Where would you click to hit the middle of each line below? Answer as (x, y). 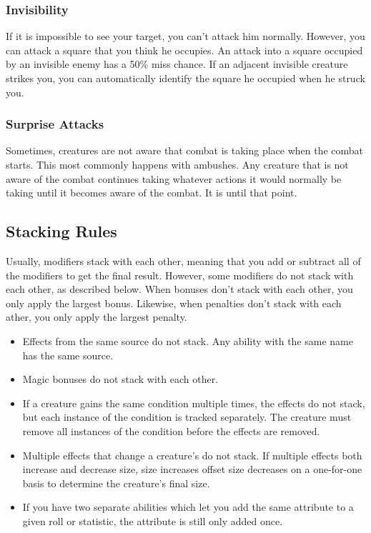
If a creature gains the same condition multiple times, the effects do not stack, (194, 403)
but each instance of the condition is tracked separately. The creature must (187, 417)
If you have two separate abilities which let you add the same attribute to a (188, 507)
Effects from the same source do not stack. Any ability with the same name (188, 340)
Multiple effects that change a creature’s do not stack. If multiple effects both (192, 455)
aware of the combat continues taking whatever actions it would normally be (174, 178)
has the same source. (68, 355)
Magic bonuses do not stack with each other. (120, 379)
